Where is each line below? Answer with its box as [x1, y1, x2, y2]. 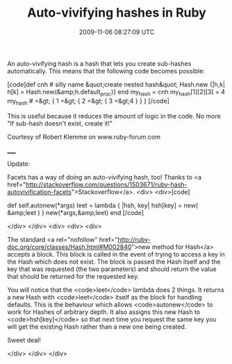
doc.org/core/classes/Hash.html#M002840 [7, 243, 132, 251]
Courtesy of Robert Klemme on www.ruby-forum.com [7, 132, 161, 141]
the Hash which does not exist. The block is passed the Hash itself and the [7, 257, 221, 266]
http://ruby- [117, 235, 151, 243]
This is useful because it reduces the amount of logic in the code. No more [7, 112, 221, 120]
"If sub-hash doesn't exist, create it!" [7, 119, 113, 128]
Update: [7, 159, 31, 168]
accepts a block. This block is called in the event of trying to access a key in [7, 250, 226, 258]
